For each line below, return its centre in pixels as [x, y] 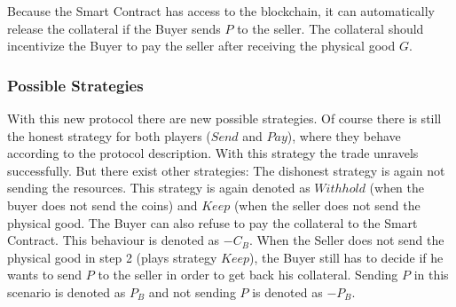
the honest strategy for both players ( [109, 135]
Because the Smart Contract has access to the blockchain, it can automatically [221, 11]
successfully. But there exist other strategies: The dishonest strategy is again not [226, 170]
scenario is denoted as [67, 291]
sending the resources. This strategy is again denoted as [159, 188]
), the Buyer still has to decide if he [346, 257]
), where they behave [344, 135]
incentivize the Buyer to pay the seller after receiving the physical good [201, 46]
